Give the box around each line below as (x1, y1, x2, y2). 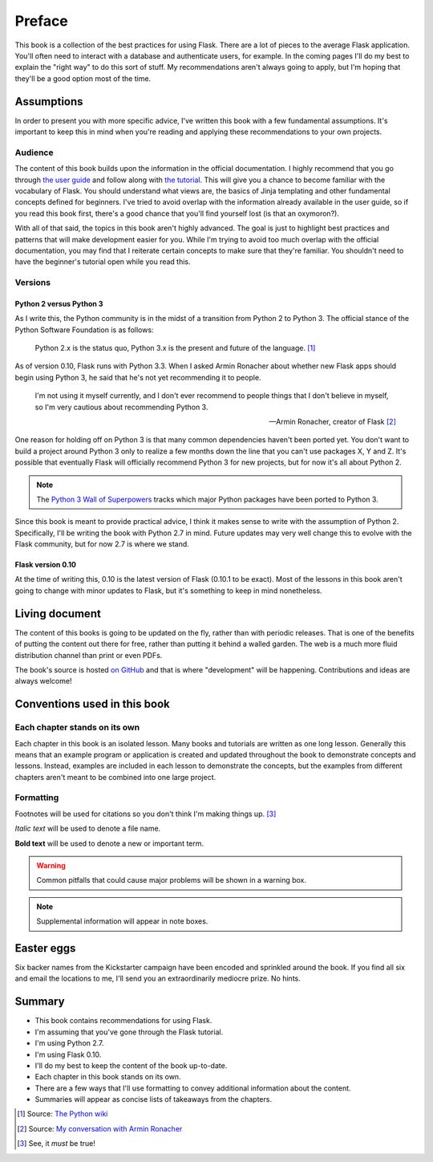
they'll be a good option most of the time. (14, 73, 152, 83)
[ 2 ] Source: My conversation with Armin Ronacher (17, 1123, 183, 1133)
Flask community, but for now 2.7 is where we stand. (14, 539, 190, 549)
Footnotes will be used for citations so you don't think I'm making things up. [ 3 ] (14, 809, 277, 819)
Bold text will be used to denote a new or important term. (14, 839, 204, 848)
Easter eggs (14, 941, 76, 955)
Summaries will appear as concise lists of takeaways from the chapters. (34, 1095, 273, 1104)
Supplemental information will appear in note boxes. (36, 916, 208, 926)
